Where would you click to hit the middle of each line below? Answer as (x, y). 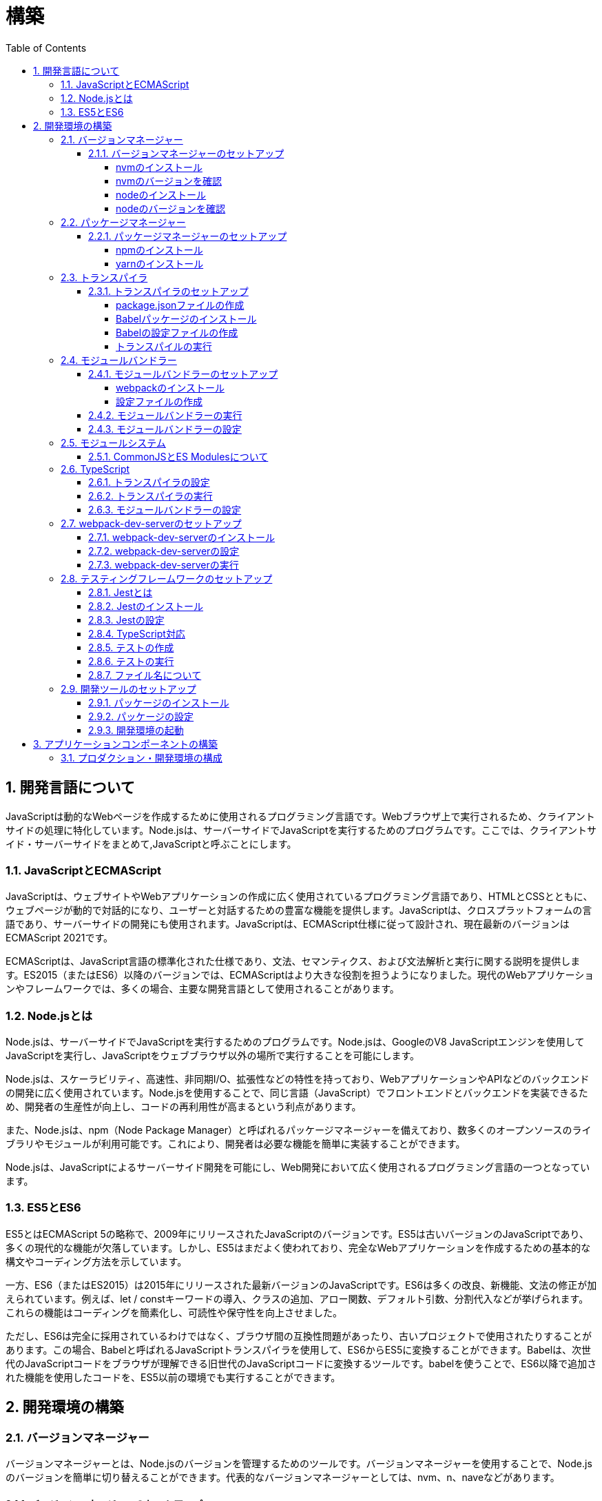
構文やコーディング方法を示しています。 (96, 1261)
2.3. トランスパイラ (104, 277)
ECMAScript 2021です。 (60, 938)
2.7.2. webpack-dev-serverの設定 (164, 551)
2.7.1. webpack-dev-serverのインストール (182, 537)
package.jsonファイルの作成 (180, 305)
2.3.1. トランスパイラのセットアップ (168, 291)
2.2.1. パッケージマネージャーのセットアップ (188, 236)
